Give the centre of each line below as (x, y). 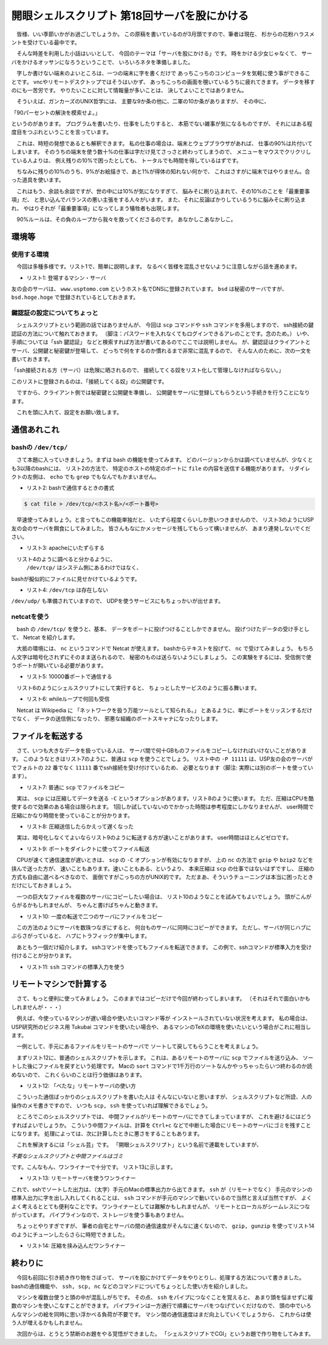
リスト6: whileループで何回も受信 (68, 699)
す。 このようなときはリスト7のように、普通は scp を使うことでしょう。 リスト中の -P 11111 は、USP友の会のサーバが (162, 759)
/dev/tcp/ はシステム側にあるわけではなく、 (84, 567)
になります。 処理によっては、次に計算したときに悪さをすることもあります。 (107, 1134)
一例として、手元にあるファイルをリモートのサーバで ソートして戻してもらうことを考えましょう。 (139, 1046)
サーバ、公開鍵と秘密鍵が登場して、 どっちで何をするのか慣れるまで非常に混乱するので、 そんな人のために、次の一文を (161, 351)
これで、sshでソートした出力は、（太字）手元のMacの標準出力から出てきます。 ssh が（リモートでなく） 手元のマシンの (162, 1189)
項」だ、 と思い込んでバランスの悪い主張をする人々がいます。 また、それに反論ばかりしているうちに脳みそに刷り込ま (159, 200)
